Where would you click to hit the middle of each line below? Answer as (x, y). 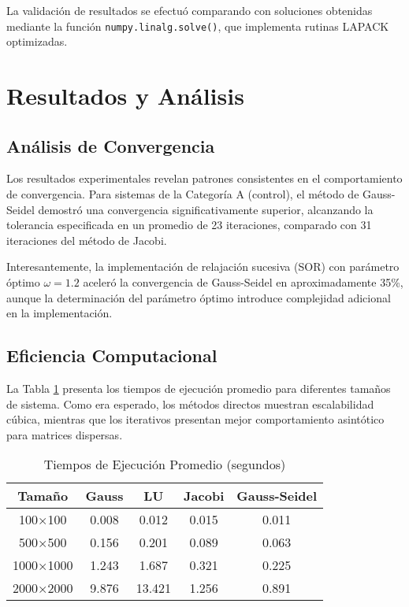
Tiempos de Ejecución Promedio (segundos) (165, 465)
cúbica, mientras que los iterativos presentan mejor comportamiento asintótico (195, 419)
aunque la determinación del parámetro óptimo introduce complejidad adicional (199, 297)
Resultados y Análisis (125, 96)
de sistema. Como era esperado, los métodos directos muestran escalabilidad (190, 403)
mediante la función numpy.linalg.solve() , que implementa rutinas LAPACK (198, 26)
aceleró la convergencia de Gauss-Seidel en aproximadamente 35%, (243, 281)
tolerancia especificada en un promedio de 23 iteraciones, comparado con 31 (189, 225)
